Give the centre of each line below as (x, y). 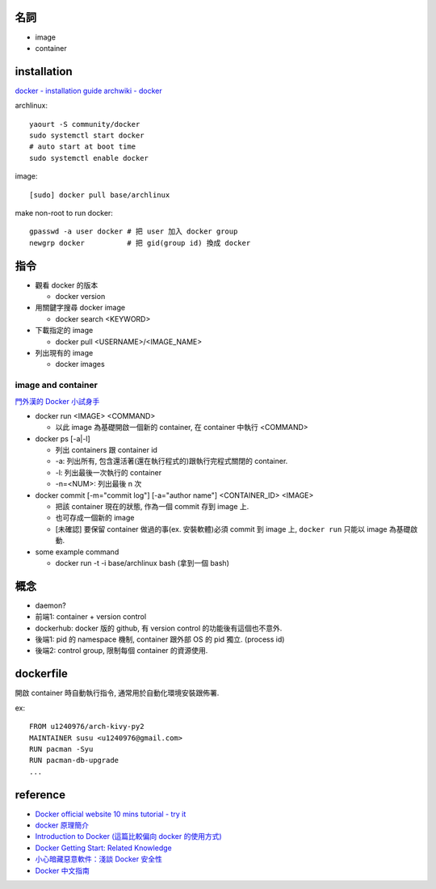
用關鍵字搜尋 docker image (80, 308)
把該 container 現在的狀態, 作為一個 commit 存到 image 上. (152, 507)
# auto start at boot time (83, 147)
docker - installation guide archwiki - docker (88, 91)
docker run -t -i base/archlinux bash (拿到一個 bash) (143, 562)
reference (40, 795)
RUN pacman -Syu (61, 749)
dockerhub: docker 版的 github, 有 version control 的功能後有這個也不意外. (159, 628)
